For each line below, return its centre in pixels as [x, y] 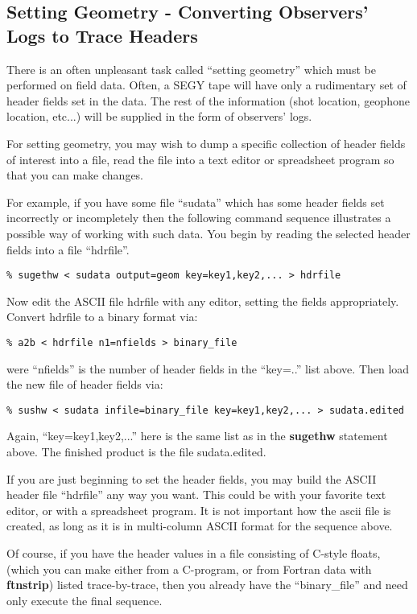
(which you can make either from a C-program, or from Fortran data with [189, 569]
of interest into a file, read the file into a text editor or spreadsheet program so [200, 159]
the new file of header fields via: [85, 384]
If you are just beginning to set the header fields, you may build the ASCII [192, 478]
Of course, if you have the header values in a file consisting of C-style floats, [194, 553]
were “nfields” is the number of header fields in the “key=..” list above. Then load [208, 368]
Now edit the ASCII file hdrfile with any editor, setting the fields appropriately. [203, 301]
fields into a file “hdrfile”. [68, 249]
